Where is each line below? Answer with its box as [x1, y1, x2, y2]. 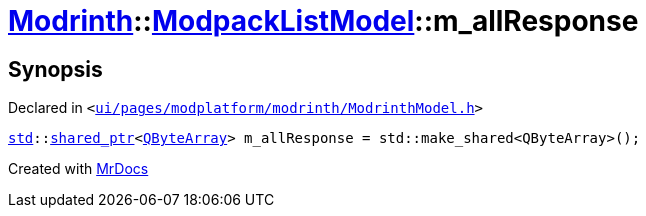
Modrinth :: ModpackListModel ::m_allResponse [8, 4, 639, 38]
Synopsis [8, 56, 103, 82]
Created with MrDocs [8, 160, 149, 178]
